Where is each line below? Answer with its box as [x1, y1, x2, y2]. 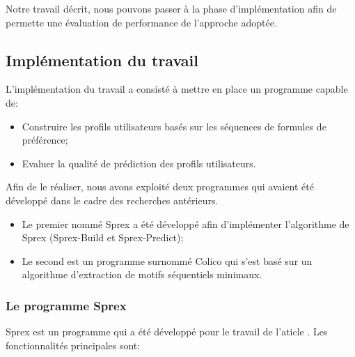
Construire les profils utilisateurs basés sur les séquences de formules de [22, 119, 326, 133]
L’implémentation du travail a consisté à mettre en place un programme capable [6, 82, 348, 96]
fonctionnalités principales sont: [6, 337, 141, 352]
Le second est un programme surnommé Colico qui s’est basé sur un [22, 253, 313, 268]
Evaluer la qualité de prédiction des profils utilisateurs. [22, 155, 256, 170]
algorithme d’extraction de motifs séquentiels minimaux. [22, 267, 262, 282]
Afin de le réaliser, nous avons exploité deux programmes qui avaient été [6, 179, 314, 194]
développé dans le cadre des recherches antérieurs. [6, 192, 219, 207]
